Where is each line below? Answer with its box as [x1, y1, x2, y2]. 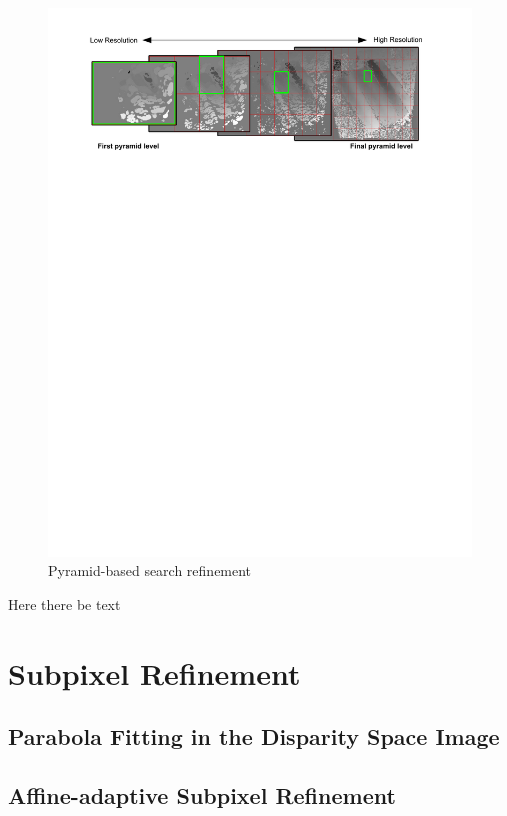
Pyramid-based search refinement [48, 560, 252, 581]
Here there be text [8, 594, 121, 615]
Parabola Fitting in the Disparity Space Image [8, 721, 500, 752]
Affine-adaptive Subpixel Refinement [8, 780, 396, 811]
